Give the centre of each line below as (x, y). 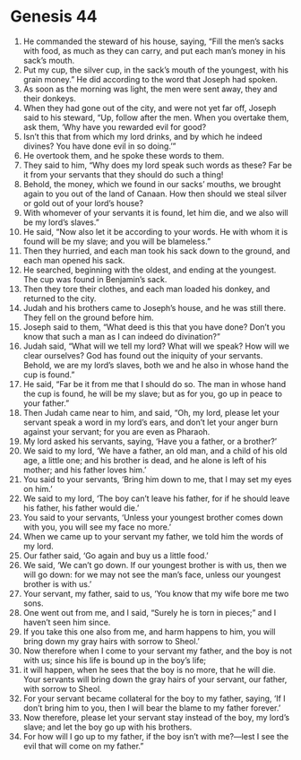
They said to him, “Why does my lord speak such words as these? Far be (157, 165)
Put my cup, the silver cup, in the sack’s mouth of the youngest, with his (156, 70)
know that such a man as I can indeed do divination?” (121, 336)
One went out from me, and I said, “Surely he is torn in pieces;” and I (150, 612)
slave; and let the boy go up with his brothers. (107, 727)
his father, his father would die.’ (81, 507)
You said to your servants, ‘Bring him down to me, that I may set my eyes (157, 479)
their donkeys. (50, 98)
